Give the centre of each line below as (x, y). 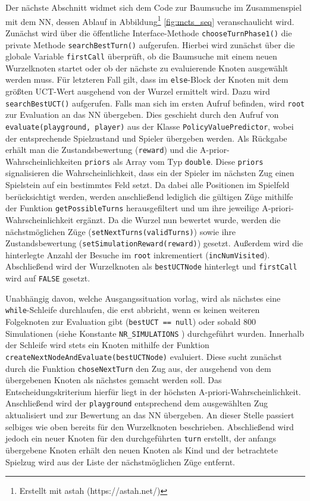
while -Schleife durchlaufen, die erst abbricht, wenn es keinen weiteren (133, 310)
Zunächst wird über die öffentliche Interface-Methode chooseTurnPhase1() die (149, 32)
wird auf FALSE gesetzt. (48, 278)
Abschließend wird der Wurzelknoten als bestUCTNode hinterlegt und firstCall (151, 266)
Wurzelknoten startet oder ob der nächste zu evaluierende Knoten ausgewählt (147, 68)
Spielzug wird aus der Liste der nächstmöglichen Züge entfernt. (120, 461)
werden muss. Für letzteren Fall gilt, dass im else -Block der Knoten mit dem (147, 79)
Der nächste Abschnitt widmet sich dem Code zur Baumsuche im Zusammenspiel (154, 7)
